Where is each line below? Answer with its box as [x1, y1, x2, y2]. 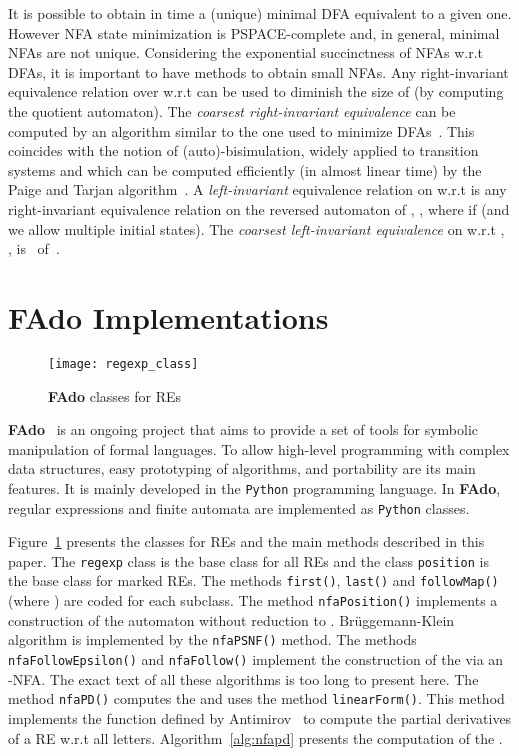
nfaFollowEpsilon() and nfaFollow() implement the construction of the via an [8, 649, 504, 669]
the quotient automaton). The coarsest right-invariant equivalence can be [8, 100, 456, 121]
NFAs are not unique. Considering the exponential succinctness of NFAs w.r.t [8, 42, 484, 63]
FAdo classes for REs [48, 385, 182, 406]
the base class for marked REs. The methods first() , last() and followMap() [8, 570, 499, 591]
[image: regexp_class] [48, 356, 199, 371]
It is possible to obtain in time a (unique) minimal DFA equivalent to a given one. [8, 3, 512, 23]
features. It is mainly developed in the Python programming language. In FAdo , [8, 477, 501, 498]
